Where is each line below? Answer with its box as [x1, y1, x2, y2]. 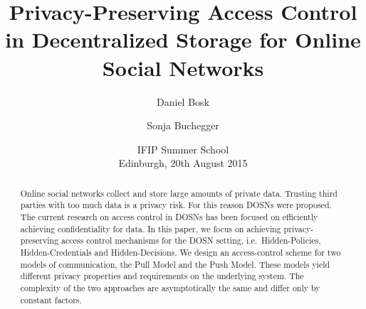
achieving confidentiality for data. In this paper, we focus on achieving [20, 222, 281, 234]
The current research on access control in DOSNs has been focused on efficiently [20, 210, 318, 222]
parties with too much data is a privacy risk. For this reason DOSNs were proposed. [20, 199, 332, 211]
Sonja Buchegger [147, 118, 219, 133]
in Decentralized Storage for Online [5, 25, 361, 54]
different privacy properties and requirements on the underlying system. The [20, 270, 304, 282]
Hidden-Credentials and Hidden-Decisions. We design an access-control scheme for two [20, 246, 341, 258]
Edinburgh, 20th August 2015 [118, 156, 248, 170]
